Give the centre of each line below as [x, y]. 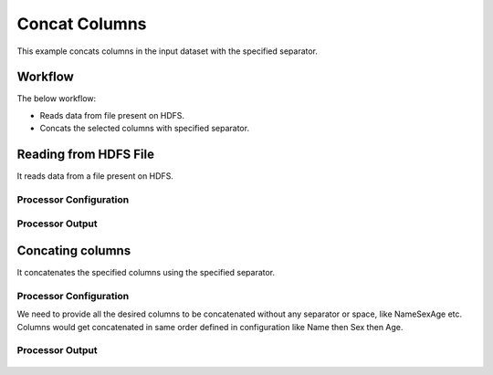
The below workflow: [57, 99]
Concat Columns [82, 24]
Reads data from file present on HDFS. [112, 115]
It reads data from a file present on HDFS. [95, 176]
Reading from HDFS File [86, 155]
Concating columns [74, 251]
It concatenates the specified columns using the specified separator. [146, 273]
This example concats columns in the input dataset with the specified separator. [168, 51]
